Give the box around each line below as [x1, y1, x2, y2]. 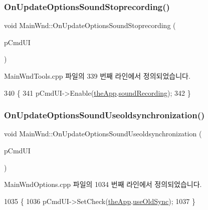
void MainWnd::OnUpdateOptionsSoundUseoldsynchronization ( [4, 128, 202, 139]
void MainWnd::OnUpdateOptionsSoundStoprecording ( [4, 20, 176, 31]
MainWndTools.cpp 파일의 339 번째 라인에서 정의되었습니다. [4, 71, 190, 81]
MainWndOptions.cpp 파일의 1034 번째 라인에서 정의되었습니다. [4, 179, 202, 189]
